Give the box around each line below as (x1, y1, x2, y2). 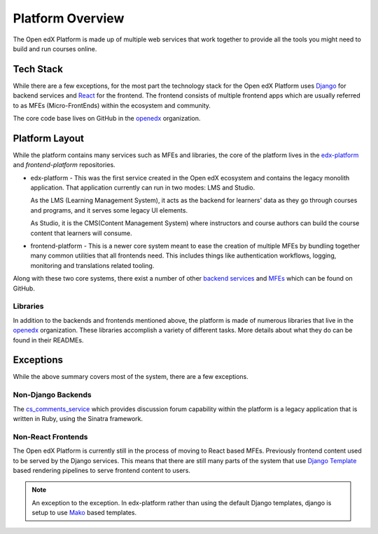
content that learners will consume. (30, 229, 132, 237)
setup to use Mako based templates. (31, 509, 137, 517)
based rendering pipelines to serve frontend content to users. (13, 466, 190, 474)
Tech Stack (13, 63, 63, 75)
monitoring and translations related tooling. (30, 261, 155, 269)
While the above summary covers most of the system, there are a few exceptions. (13, 373, 248, 381)
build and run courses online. (13, 44, 97, 53)
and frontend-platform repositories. (13, 161, 115, 169)
